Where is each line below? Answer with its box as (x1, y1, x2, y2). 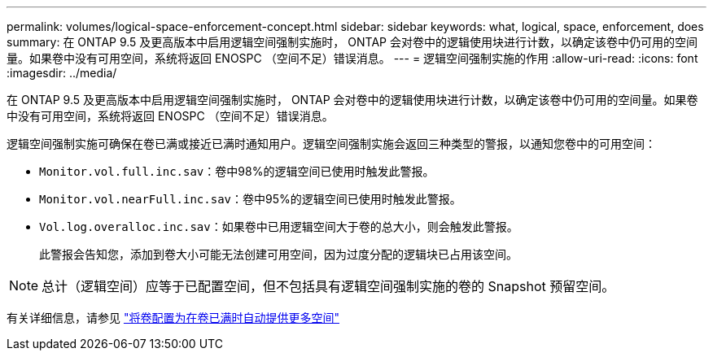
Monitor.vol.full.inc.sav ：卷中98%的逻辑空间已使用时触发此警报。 (39, 164, 435, 178)
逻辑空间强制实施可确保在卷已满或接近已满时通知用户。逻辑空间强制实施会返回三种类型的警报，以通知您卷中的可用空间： (7, 137, 656, 150)
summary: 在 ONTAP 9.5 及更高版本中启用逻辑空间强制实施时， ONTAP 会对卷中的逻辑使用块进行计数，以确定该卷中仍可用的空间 (7, 35, 698, 49)
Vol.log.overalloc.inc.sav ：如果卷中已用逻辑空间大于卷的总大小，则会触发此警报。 (39, 220, 518, 233)
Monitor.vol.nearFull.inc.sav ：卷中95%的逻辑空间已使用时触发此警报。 (39, 192, 461, 206)
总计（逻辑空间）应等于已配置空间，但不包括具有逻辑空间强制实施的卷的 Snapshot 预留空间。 (42, 278, 615, 294)
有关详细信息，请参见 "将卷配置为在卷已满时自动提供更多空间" (7, 311, 339, 324)
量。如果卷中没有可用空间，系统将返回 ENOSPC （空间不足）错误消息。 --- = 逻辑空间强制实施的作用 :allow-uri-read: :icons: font (7, 51, 698, 65)
